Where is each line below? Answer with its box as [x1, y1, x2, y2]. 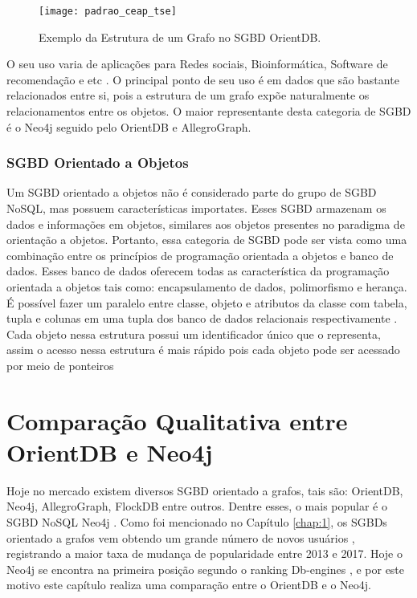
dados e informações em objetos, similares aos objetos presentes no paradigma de [6, 215, 405, 232]
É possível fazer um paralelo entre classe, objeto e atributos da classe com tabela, [6, 294, 407, 311]
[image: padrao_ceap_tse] [39, 6, 177, 17]
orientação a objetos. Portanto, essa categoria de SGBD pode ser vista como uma [6, 231, 407, 248]
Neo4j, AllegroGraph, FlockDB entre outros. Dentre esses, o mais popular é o [6, 498, 387, 515]
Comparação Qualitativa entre [6, 404, 348, 437]
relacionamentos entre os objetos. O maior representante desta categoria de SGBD [6, 103, 411, 120]
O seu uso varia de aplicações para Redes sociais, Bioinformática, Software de [6, 55, 388, 72]
